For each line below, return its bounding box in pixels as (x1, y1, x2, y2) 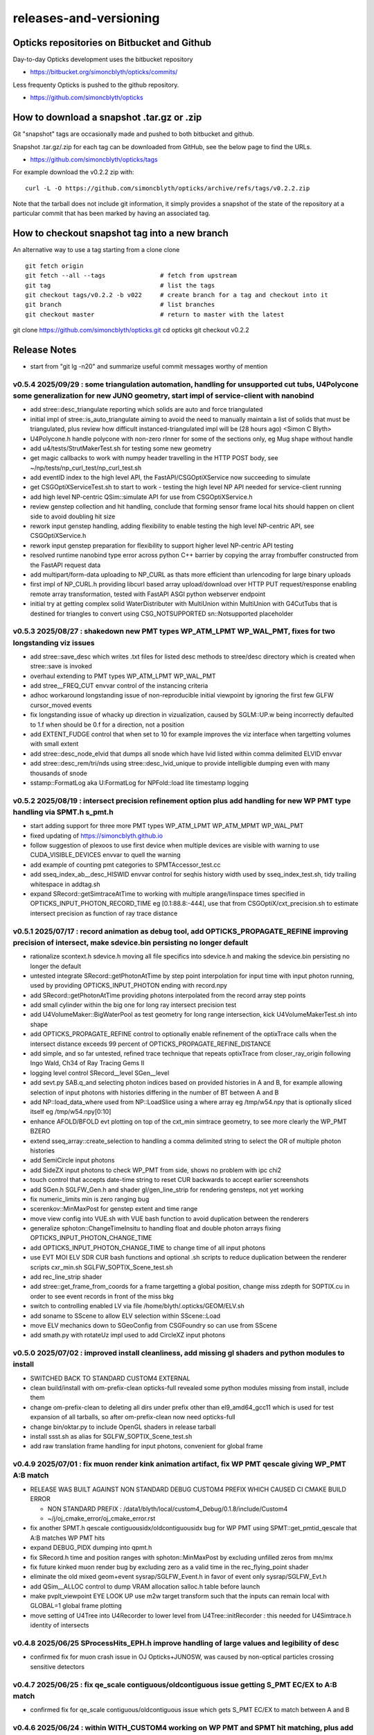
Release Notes (12, 344, 77, 355)
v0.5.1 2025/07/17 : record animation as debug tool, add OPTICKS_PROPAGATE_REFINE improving (12, 926, 349, 936)
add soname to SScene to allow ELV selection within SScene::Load (30, 1312, 221, 1320)
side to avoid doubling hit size (30, 512, 116, 520)
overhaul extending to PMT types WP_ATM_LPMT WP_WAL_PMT (30, 672, 216, 680)
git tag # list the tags (25, 281, 215, 289)
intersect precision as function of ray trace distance (30, 909, 178, 917)
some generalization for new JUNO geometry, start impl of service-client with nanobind (12, 391, 314, 400)
